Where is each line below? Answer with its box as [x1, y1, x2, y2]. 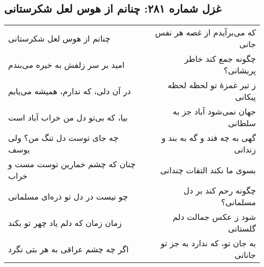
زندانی [234, 143, 256, 156]
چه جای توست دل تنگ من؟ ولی [8, 132, 119, 144]
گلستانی [228, 222, 256, 235]
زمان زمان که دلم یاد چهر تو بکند [8, 216, 122, 228]
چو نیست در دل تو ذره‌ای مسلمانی [8, 190, 128, 202]
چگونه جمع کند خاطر [184, 53, 256, 65]
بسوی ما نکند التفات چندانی [160, 164, 256, 176]
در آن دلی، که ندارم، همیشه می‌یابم [8, 85, 131, 97]
